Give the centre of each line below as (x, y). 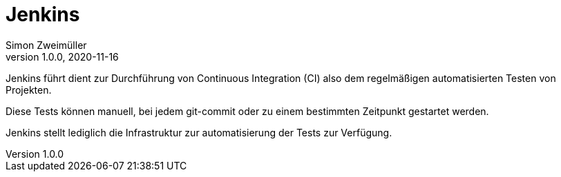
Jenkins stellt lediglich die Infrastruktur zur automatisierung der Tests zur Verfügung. (199, 132)
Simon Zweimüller (46, 45)
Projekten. (29, 90)
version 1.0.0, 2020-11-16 (62, 56)
